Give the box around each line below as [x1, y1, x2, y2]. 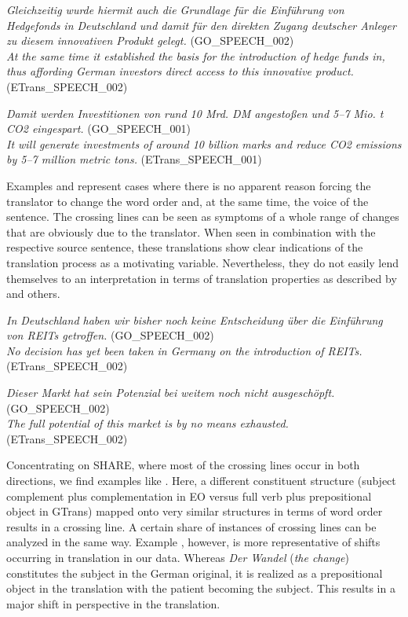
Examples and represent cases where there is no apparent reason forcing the [6, 177, 371, 193]
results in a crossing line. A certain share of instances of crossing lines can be [6, 518, 377, 534]
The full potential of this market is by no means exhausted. [6, 415, 289, 432]
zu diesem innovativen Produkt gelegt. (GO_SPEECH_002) [6, 32, 294, 49]
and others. [6, 285, 60, 302]
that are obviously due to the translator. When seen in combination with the [6, 223, 376, 240]
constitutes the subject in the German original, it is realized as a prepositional [6, 564, 383, 581]
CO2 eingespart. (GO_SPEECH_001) [6, 120, 191, 137]
